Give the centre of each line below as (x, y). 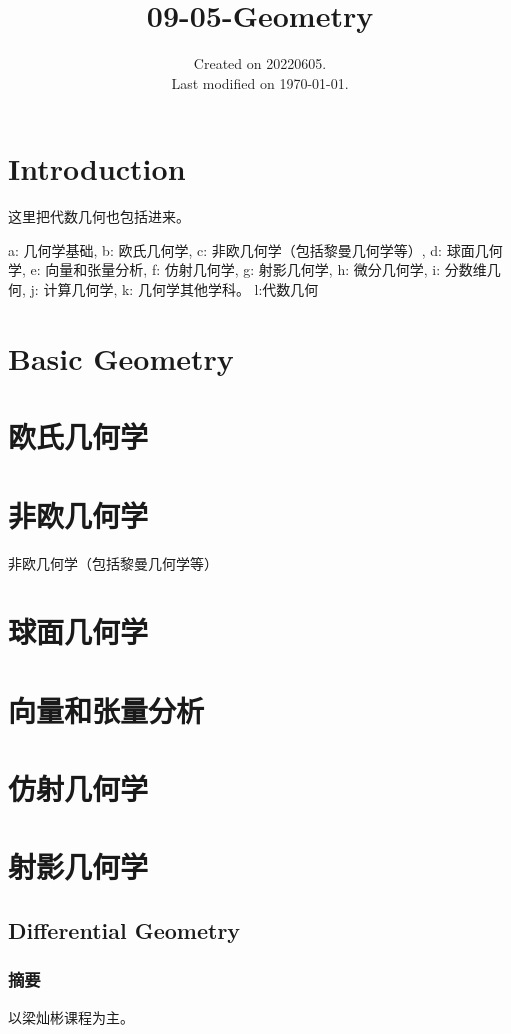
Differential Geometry (124, 929)
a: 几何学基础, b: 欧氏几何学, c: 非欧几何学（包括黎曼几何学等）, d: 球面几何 (255, 249)
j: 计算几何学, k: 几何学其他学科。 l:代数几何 (174, 289)
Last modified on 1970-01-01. (260, 82)
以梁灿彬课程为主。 (71, 1016)
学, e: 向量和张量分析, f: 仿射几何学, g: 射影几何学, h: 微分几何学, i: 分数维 (247, 269)
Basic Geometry (121, 357)
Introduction (97, 168)
